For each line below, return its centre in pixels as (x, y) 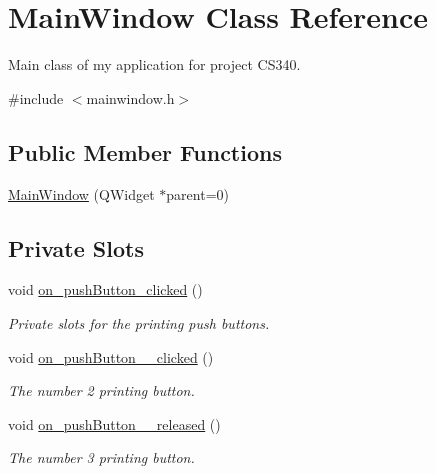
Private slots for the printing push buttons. (139, 322)
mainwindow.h (130, 97)
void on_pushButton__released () (114, 423)
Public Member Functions (145, 151)
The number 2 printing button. (101, 390)
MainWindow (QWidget (81, 193)
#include (36, 97)
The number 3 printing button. (101, 457)
